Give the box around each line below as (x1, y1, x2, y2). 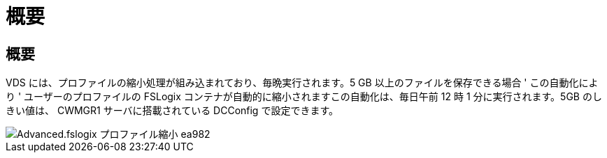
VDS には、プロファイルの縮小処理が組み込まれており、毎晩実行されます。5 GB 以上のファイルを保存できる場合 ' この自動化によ (6, 77, 599, 89)
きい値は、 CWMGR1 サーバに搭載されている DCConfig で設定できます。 (6, 104, 338, 117)
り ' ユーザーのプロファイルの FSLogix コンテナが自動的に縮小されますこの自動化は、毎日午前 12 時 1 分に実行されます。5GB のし (6, 90, 602, 103)
